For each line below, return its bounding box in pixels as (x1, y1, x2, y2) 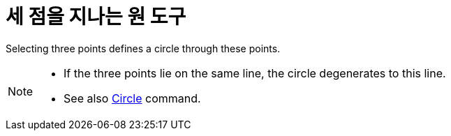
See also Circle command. (64, 91, 201, 105)
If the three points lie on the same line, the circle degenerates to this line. (64, 66, 446, 80)
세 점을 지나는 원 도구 (6, 5, 186, 29)
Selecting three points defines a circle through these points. (6, 42, 281, 54)
